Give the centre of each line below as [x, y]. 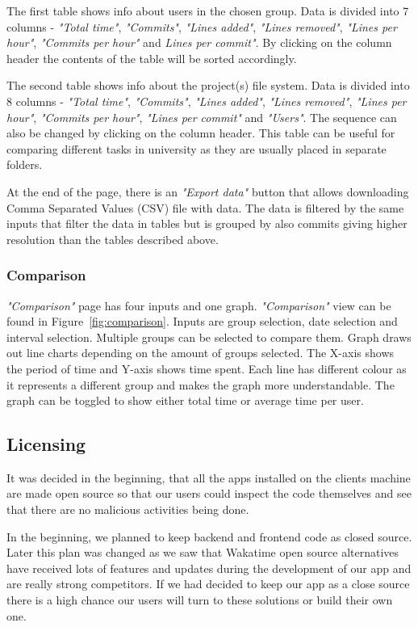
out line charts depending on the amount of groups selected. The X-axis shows [201, 353]
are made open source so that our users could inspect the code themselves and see [209, 493]
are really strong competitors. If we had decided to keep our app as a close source [208, 584]
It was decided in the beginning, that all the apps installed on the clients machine [209, 477]
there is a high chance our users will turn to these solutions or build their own [200, 600]
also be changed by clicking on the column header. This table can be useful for [201, 133]
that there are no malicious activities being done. [128, 509]
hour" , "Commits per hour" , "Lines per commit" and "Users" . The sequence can [202, 117]
